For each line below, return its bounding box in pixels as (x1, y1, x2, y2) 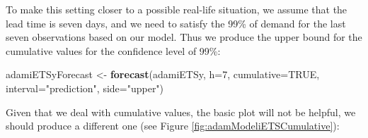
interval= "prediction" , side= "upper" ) (6, 80, 164, 95)
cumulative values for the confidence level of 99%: (6, 43, 221, 58)
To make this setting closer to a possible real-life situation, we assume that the (6, 2, 347, 16)
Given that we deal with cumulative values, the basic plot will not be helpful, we (6, 104, 356, 119)
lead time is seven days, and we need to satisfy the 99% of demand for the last (6, 15, 346, 30)
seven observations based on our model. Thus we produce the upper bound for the (6, 30, 362, 44)
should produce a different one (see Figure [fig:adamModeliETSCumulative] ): (6, 118, 340, 133)
